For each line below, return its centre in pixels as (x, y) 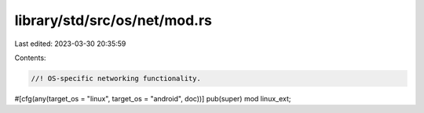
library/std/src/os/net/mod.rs (113, 20)
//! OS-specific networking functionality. (116, 78)
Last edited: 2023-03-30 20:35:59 (70, 44)
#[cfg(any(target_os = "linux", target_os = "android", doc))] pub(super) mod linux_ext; (153, 98)
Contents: (30, 58)
